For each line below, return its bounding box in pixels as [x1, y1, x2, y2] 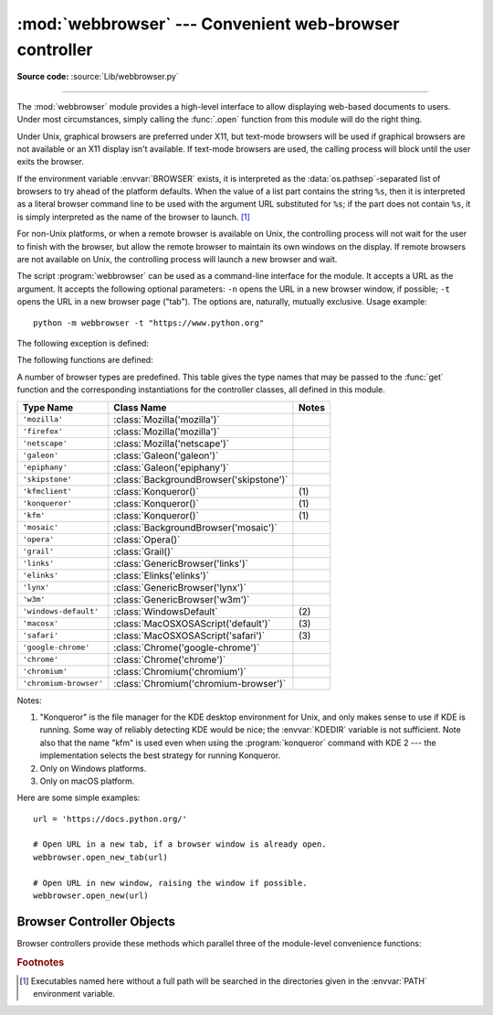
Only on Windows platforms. [39, 763, 147, 774]
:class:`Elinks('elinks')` [113, 569, 210, 582]
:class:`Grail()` [113, 545, 173, 558]
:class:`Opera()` [113, 533, 181, 546]
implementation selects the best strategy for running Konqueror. [39, 750, 281, 761]
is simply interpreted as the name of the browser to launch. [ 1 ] [16, 211, 251, 222]
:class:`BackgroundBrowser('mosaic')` [113, 521, 278, 534]
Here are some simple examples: [16, 792, 141, 804]
